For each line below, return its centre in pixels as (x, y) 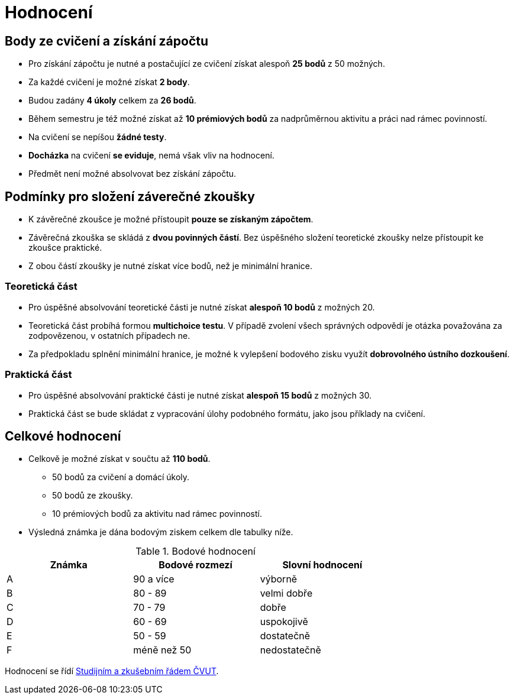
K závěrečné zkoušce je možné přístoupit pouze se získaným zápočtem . (171, 219)
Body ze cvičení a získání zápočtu (107, 41)
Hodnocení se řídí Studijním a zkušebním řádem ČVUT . (112, 671)
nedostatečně (290, 650)
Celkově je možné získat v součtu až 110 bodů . (119, 459)
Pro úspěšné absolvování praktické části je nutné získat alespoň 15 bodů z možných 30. (200, 395)
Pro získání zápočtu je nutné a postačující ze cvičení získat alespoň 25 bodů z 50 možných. (207, 64)
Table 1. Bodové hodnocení (195, 551)
